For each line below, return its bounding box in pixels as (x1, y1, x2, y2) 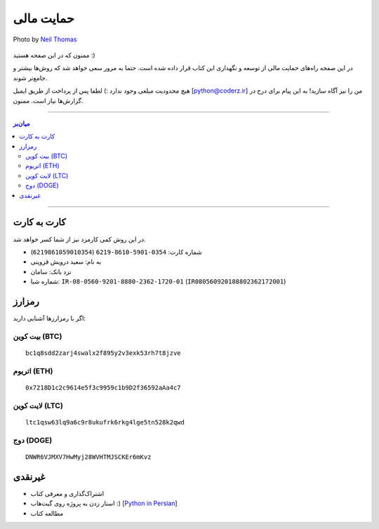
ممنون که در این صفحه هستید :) (13, 51, 95, 59)
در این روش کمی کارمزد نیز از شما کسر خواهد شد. (13, 235, 147, 243)
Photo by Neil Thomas (13, 35, 77, 43)
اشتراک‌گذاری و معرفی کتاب (30, 489, 105, 497)
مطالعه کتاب (30, 509, 64, 517)
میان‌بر (13, 119, 30, 128)
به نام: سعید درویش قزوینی (30, 257, 102, 266)
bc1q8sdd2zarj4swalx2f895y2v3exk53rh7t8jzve (25, 349, 182, 357)
